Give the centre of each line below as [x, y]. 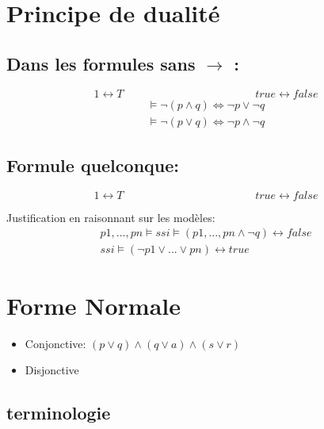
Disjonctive [52, 370]
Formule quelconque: [93, 165]
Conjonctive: [55, 343]
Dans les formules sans [101, 63]
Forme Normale [93, 305]
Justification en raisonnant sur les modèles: [111, 217]
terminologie [59, 413]
